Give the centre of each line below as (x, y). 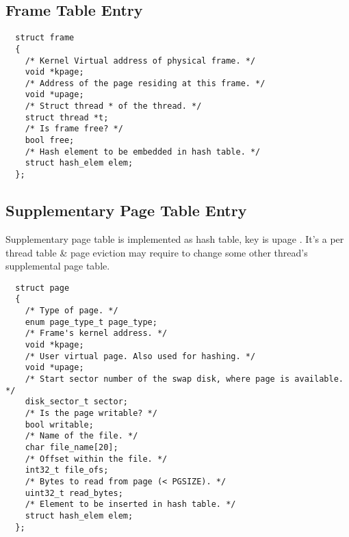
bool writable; (59, 424)
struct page (42, 288)
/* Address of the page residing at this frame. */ (145, 83)
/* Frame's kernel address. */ (96, 333)
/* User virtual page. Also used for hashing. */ (140, 356)
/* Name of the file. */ (81, 436)
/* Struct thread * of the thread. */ (113, 106)
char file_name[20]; (72, 447)
